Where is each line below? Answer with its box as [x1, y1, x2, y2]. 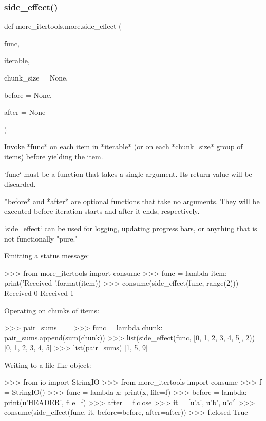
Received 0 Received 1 [4, 287, 74, 298]
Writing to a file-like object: [4, 359, 91, 370]
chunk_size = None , [4, 72, 68, 83]
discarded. [4, 178, 36, 189]
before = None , [4, 89, 52, 100]
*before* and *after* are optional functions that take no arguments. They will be [4, 195, 260, 206]
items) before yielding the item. [4, 151, 103, 162]
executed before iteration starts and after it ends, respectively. [4, 206, 200, 216]
